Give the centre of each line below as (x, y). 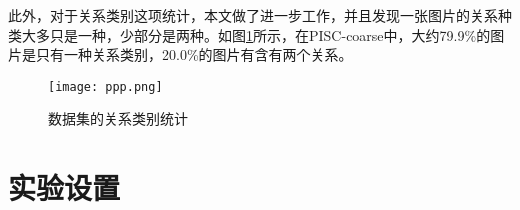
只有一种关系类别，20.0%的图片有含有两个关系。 (194, 54)
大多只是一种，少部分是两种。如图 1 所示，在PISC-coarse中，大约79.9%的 (256, 34)
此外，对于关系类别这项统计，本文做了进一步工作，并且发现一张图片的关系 (253, 15)
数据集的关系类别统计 (118, 118)
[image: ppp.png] (105, 86)
